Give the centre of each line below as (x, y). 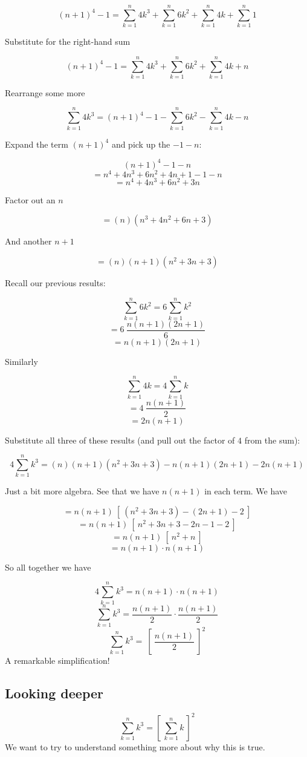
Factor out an (30, 199)
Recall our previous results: (55, 283)
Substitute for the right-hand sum (68, 41)
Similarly (21, 361)
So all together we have (48, 567)
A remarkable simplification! (57, 660)
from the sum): (272, 440)
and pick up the (141, 144)
